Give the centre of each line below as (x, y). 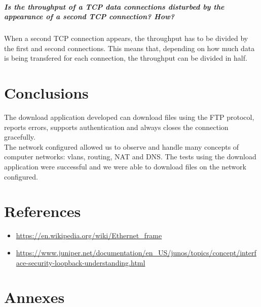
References (43, 211)
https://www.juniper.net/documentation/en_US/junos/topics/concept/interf (136, 252)
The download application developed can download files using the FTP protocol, (129, 117)
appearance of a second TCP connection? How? (89, 16)
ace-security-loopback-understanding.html (81, 262)
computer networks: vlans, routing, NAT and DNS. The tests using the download (130, 157)
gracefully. (20, 137)
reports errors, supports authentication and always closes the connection (116, 127)
